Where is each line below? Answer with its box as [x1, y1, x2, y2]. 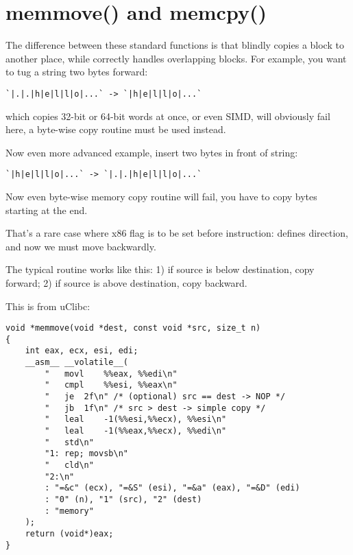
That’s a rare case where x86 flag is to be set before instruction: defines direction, [5, 226, 348, 240]
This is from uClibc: [5, 298, 90, 313]
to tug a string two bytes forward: [5, 64, 148, 79]
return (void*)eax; [25, 528, 114, 539]
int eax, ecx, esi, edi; [25, 346, 138, 356]
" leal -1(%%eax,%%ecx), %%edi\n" [45, 426, 227, 436]
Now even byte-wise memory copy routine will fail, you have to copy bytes [5, 189, 317, 203]
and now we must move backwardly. [5, 239, 156, 253]
